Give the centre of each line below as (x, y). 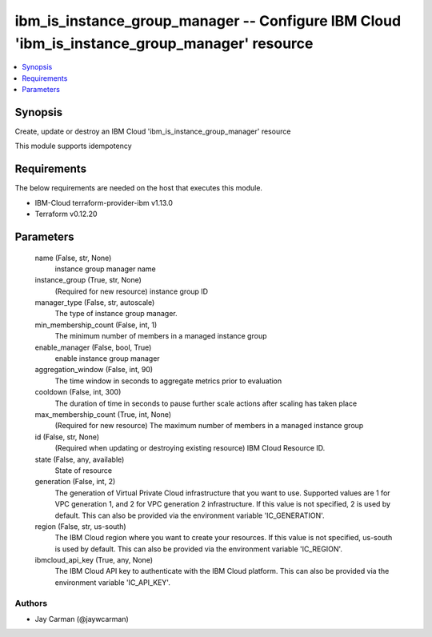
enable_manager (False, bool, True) (93, 347)
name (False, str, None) (73, 258)
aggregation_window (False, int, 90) (94, 370)
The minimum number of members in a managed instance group (161, 336)
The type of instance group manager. (116, 314)
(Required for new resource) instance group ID (131, 291)
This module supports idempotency (73, 146)
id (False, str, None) (67, 437)
